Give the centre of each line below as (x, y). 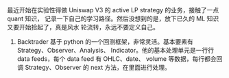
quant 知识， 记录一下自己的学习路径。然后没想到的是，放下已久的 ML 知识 (113, 18)
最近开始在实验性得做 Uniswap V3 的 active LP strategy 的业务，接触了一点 (113, 10)
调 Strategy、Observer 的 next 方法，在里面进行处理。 (94, 67)
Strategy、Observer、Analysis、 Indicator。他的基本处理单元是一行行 (116, 50)
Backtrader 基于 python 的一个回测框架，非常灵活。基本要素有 (105, 42)
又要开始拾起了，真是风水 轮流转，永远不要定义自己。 (83, 27)
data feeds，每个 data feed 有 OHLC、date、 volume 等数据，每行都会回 (120, 59)
